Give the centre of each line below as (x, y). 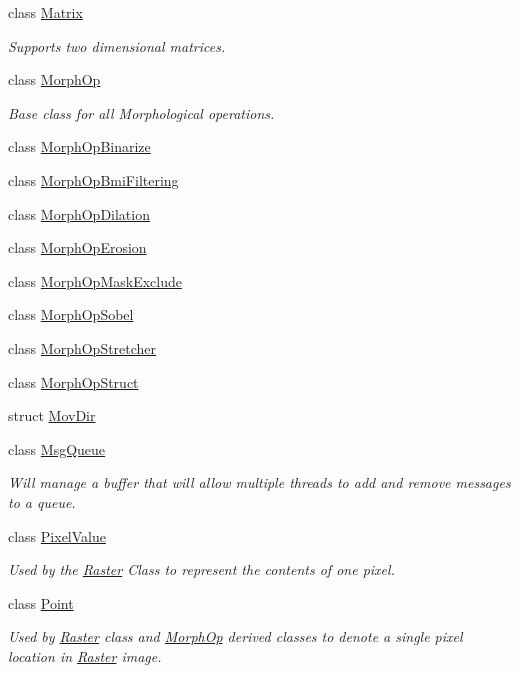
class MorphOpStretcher (82, 347)
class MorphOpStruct (73, 381)
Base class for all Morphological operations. (141, 112)
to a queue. (42, 501)
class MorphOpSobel (71, 314)
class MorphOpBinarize (79, 146)
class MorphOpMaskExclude (95, 280)
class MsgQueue (57, 448)
